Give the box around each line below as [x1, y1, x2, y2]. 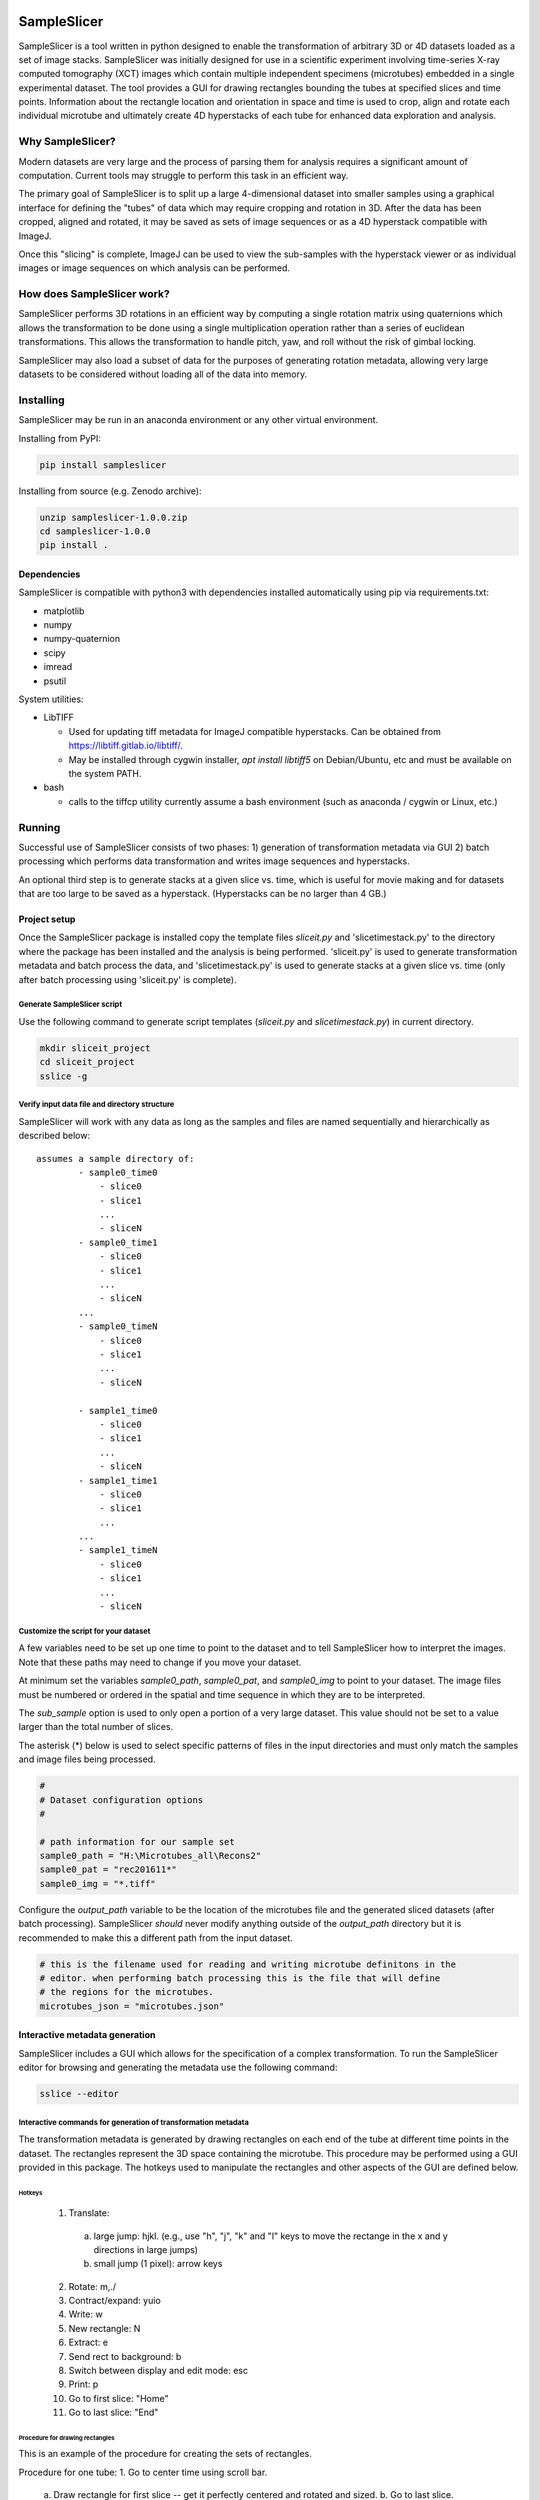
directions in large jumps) [93, 2243, 199, 2255]
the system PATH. [68, 767, 142, 779]
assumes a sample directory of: [36, 1153, 195, 1164]
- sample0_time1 [78, 1236, 158, 1248]
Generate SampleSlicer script [18, 1000, 123, 1010]
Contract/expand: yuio [68, 2295, 162, 2307]
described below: [18, 1130, 90, 1142]
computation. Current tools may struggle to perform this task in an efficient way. [18, 170, 349, 181]
